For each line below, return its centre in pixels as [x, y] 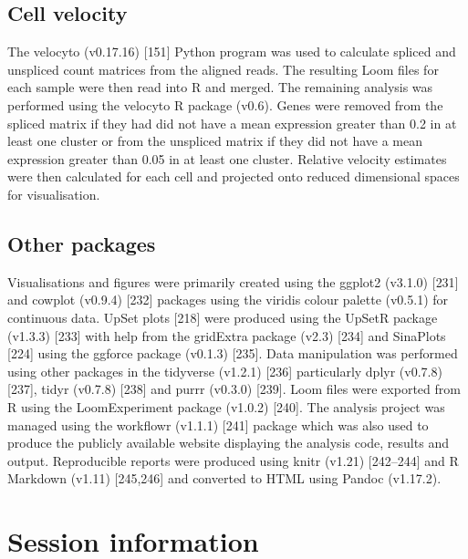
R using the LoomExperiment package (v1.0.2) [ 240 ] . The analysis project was [226, 406]
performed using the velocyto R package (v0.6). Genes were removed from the [225, 104]
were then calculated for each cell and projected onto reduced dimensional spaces [234, 176]
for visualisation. [54, 194]
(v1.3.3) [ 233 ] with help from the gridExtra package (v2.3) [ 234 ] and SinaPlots [227, 335]
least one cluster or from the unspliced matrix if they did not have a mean [215, 141]
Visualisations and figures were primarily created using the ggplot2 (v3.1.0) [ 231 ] [233, 281]
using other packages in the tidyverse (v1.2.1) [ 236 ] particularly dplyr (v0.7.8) [225, 371]
